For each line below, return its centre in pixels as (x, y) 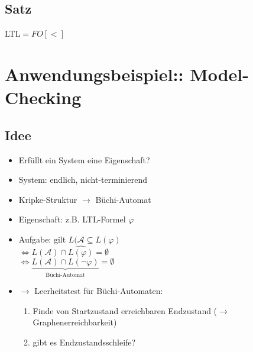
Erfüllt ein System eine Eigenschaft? (84, 159)
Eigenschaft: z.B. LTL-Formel (72, 219)
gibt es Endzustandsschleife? (84, 342)
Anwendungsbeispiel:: (94, 74)
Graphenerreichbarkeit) (75, 322)
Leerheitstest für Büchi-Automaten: (99, 291)
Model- (220, 74)
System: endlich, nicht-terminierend (83, 180)
